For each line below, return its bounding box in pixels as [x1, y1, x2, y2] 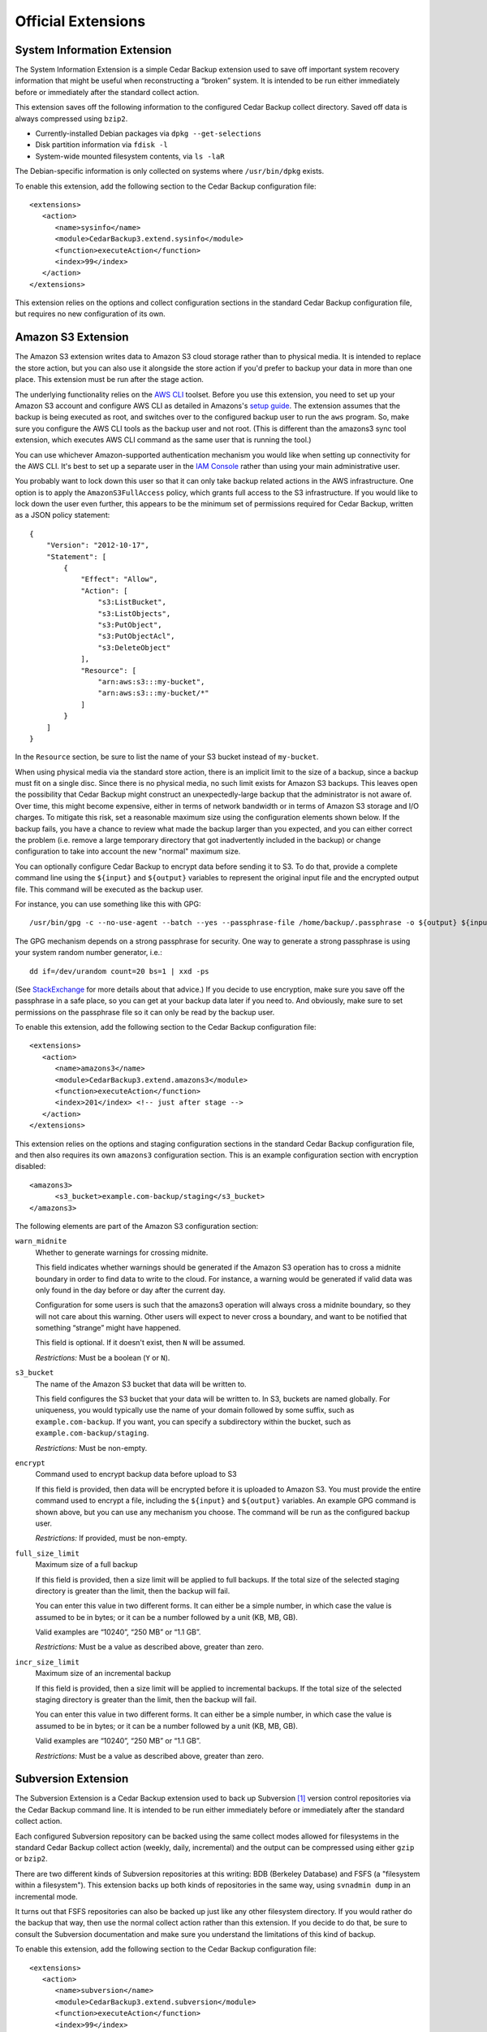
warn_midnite [15, 1236, 67, 1246]
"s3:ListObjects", [97, 609, 171, 618]
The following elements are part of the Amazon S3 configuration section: [15, 1221, 259, 1231]
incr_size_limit [15, 1657, 80, 1666]
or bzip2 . [15, 1854, 48, 1864]
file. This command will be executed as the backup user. [15, 884, 204, 894]
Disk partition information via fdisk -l [35, 140, 168, 150]
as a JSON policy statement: [15, 510, 110, 520]
